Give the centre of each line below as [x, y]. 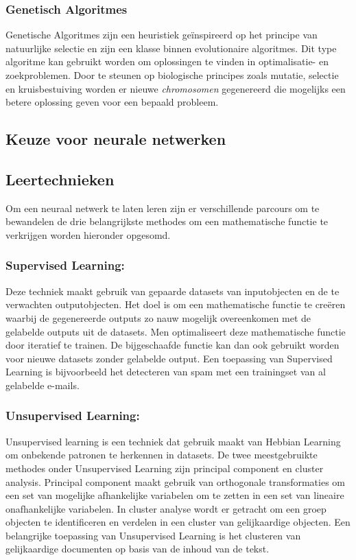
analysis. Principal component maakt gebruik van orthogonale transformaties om [176, 481]
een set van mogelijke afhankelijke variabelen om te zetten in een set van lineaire [175, 495]
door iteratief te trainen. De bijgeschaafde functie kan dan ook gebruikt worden [173, 345]
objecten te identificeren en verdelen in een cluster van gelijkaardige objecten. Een [178, 522]
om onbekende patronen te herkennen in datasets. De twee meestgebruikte [162, 455]
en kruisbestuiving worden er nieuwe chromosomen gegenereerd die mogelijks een [176, 88]
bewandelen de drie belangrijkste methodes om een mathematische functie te [167, 221]
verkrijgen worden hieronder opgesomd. [88, 234]
